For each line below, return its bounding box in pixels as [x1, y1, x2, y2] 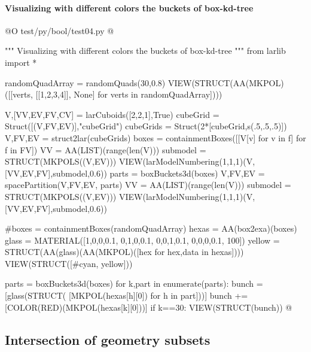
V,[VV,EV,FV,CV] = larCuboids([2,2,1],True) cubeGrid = [5, 108, 219, 120]
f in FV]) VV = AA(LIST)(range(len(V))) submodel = [5, 143, 206, 156]
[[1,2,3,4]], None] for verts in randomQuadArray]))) [35, 88, 222, 101]
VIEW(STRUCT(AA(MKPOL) [167, 76, 284, 89]
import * [5, 56, 37, 68]
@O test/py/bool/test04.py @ [5, 24, 114, 37]
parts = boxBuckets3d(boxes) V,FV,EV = [109, 166, 265, 179]
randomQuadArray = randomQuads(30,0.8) [5, 76, 166, 89]
